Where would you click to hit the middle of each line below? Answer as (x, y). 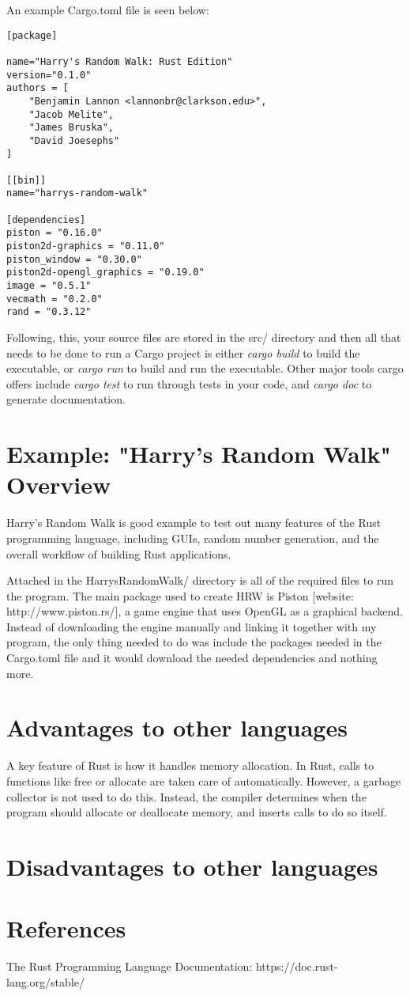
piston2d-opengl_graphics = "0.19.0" (105, 273)
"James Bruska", (71, 128)
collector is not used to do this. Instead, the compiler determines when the (186, 796)
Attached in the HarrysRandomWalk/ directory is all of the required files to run (200, 580)
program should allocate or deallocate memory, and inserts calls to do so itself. (197, 812)
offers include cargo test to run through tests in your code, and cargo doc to (189, 383)
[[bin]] (26, 180)
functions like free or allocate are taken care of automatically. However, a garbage (204, 780)
